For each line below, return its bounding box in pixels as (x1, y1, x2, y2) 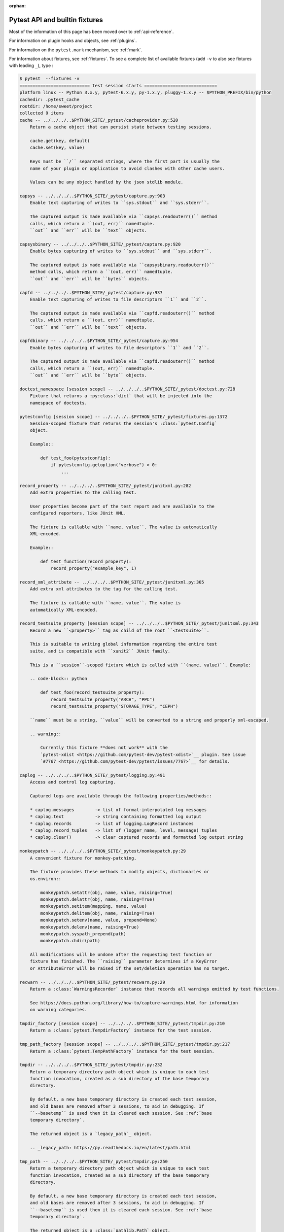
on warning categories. (30, 1007, 87, 1013)
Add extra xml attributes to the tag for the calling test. (30, 586, 178, 592)
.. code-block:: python (30, 676, 87, 682)
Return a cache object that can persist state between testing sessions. (30, 124, 212, 130)
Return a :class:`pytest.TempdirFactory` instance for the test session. (30, 1027, 212, 1033)
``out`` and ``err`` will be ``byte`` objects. (30, 373, 147, 378)
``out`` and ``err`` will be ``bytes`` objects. (30, 276, 150, 281)
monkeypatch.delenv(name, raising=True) (40, 924, 140, 930)
